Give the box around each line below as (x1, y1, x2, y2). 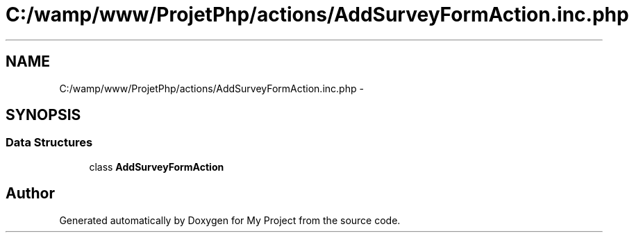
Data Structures (6, 135, 93, 150)
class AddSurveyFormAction (89, 160, 224, 173)
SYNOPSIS (6, 106, 81, 124)
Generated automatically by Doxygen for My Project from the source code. (59, 214, 401, 226)
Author (6, 185, 55, 203)
